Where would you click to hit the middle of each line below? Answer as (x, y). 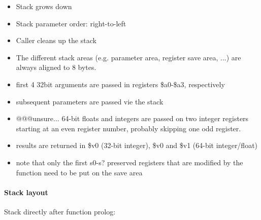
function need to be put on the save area (79, 172)
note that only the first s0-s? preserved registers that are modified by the (129, 162)
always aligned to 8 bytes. (56, 67)
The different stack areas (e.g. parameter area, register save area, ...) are (128, 57)
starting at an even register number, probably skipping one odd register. (128, 128)
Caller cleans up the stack (56, 40)
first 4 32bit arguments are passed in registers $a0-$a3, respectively (120, 84)
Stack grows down (44, 6)
